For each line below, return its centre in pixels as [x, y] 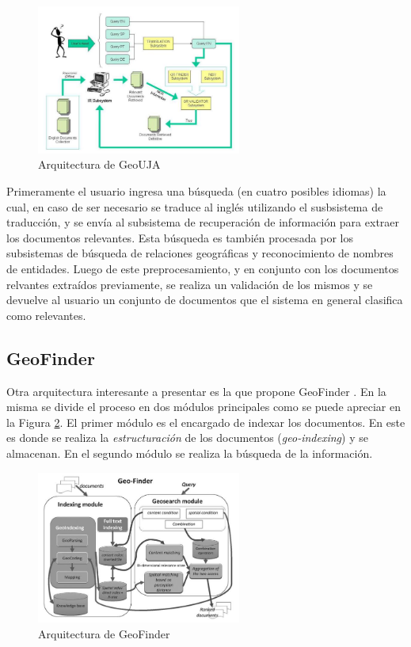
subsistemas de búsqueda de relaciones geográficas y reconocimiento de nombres [200, 253]
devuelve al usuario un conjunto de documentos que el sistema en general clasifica [205, 300]
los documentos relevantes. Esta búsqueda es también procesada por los [180, 237]
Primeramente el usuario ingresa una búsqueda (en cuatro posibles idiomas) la [196, 191]
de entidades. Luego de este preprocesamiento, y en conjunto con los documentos [203, 269]
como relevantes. [46, 315]
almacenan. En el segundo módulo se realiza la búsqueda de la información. [190, 453]
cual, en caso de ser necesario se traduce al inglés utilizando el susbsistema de [195, 206]
